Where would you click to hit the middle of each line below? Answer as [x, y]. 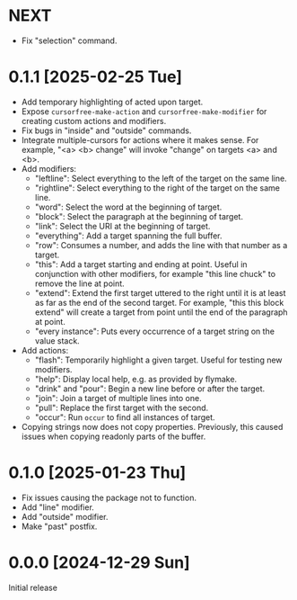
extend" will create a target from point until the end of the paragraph [161, 312]
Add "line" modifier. [58, 507]
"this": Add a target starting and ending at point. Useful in [141, 264]
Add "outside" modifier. [65, 516]
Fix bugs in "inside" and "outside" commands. [106, 130]
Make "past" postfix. [59, 526]
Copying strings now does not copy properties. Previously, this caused [152, 426]
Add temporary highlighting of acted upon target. [112, 102]
